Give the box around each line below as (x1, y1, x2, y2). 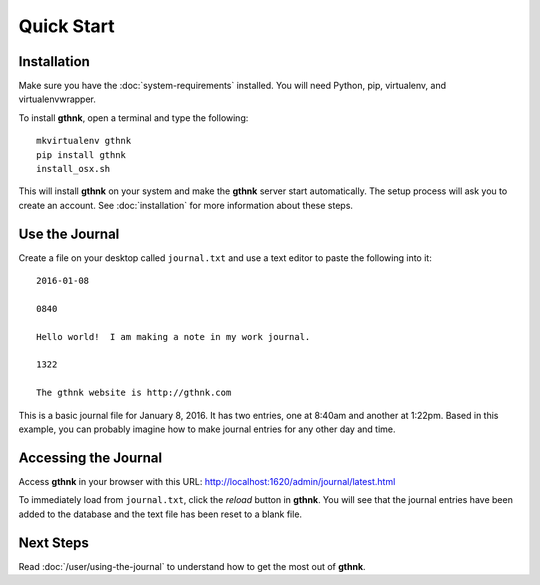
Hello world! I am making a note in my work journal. (36, 331, 311, 342)
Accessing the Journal (18, 449, 163, 466)
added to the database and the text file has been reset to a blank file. (18, 508, 303, 520)
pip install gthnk (36, 149, 127, 160)
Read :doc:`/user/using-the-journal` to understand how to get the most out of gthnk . (18, 560, 366, 572)
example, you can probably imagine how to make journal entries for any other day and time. (18, 423, 396, 435)
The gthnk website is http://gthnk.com (36, 387, 232, 399)
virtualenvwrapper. (18, 93, 97, 105)
